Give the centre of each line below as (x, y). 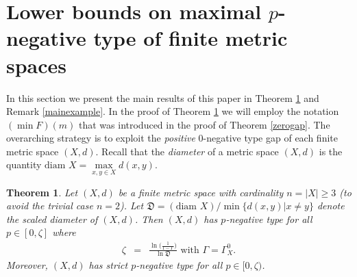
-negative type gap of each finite (270, 138)
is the (331, 151)
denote (331, 206)
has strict (108, 265)
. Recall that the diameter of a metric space (187, 151)
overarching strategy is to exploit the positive (101, 138)
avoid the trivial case (50, 206)
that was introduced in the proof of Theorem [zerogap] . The (205, 124)
